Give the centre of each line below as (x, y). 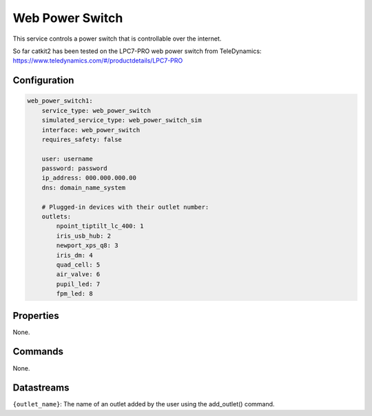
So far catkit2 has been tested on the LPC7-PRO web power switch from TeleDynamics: (137, 51)
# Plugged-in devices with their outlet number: (125, 207)
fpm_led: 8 (74, 294)
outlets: (56, 217)
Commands (38, 352)
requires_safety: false (82, 139)
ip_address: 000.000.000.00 (89, 178)
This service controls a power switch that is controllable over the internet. (117, 39)
